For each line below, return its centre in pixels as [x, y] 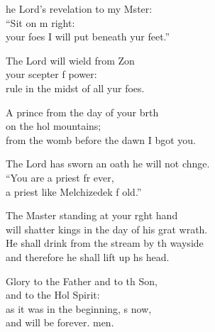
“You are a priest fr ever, [60, 177]
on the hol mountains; [54, 126]
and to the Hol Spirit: [53, 295]
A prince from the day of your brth [82, 112]
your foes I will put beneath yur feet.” [88, 37]
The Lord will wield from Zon [70, 60]
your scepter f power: [51, 74]
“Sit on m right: [40, 22]
